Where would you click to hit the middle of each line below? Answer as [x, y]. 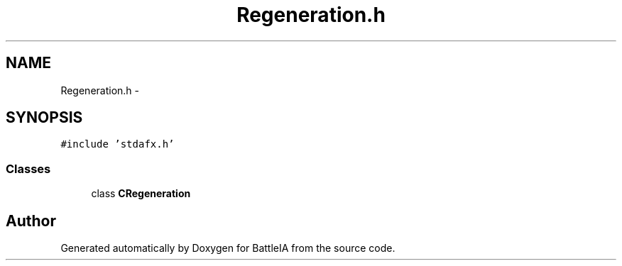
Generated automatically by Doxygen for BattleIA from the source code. [228, 248]
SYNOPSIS [44, 118]
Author [31, 221]
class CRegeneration [141, 194]
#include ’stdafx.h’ [118, 144]
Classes [28, 168]
